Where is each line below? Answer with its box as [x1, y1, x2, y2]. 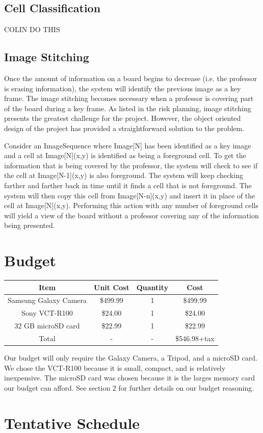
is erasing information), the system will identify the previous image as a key [4, 83, 241, 93]
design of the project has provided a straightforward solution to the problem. [4, 122, 245, 133]
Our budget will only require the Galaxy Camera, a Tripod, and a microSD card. [4, 352, 257, 363]
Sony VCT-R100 [21, 308, 73, 318]
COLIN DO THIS [4, 24, 60, 35]
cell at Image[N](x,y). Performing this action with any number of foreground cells [4, 200, 258, 211]
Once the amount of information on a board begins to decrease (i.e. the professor [4, 73, 257, 83]
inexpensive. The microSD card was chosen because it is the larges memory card [4, 372, 255, 383]
